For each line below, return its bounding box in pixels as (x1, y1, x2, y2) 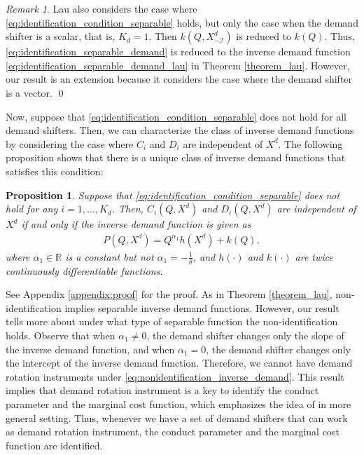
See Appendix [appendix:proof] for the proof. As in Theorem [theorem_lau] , (6, 287, 332, 301)
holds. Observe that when (6, 327, 115, 342)
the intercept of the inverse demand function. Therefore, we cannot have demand (6, 355, 353, 370)
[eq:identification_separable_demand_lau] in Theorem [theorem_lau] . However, (6, 57, 350, 72)
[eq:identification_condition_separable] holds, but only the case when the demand (6, 15, 358, 29)
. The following (278, 136, 343, 151)
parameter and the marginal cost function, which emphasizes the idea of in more (6, 396, 351, 411)
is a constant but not (65, 249, 154, 264)
